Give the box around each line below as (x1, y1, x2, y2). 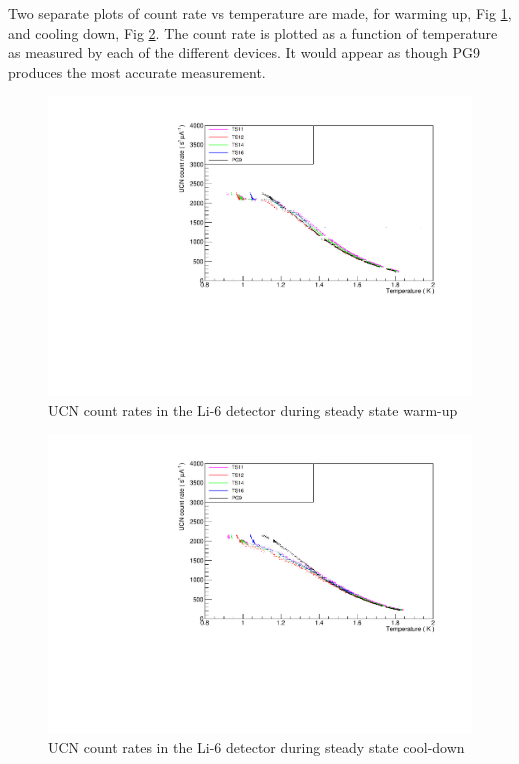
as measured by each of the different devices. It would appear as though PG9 (8, 42, 481, 63)
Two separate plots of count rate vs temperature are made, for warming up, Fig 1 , (8, 3, 512, 23)
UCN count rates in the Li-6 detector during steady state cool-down (48, 737, 465, 758)
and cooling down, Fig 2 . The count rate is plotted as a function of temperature (8, 22, 498, 43)
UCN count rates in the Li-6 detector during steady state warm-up (48, 399, 458, 420)
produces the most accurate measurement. (8, 61, 266, 82)
